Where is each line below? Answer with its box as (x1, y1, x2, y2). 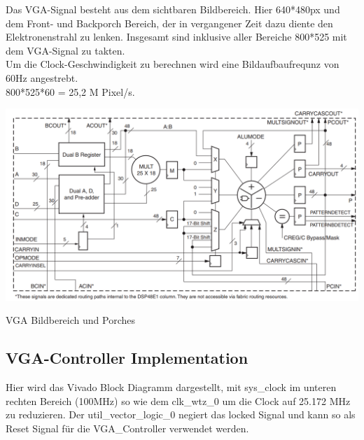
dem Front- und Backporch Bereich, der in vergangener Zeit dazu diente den (6, 15, 333, 30)
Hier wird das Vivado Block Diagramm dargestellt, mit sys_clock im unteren (6, 380, 337, 395)
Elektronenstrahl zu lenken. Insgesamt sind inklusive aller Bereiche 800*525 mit (6, 29, 347, 44)
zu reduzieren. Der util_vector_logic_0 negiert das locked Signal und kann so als (6, 407, 356, 422)
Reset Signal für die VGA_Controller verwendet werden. (6, 420, 249, 435)
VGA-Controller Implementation (6, 347, 248, 369)
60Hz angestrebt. (6, 70, 78, 85)
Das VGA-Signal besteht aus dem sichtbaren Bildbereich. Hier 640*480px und (6, 2, 340, 16)
